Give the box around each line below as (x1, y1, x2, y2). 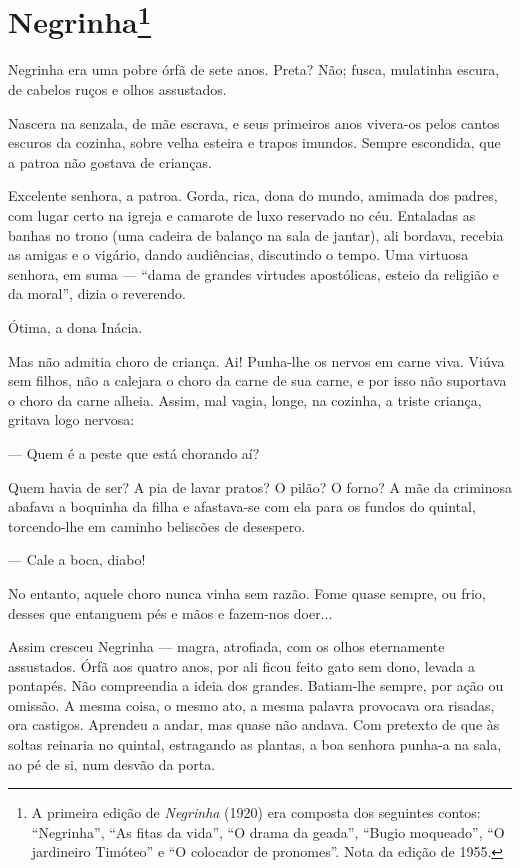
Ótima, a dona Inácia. (8, 316, 143, 337)
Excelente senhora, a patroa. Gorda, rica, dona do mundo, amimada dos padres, (8, 185, 498, 206)
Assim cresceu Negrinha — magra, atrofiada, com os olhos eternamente (8, 636, 445, 657)
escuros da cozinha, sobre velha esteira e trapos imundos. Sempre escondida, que (8, 132, 501, 153)
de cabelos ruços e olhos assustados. (8, 79, 227, 100)
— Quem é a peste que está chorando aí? (8, 442, 260, 463)
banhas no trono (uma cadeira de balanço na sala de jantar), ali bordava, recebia (8, 224, 504, 245)
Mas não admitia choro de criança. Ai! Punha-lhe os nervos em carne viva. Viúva (8, 350, 505, 371)
